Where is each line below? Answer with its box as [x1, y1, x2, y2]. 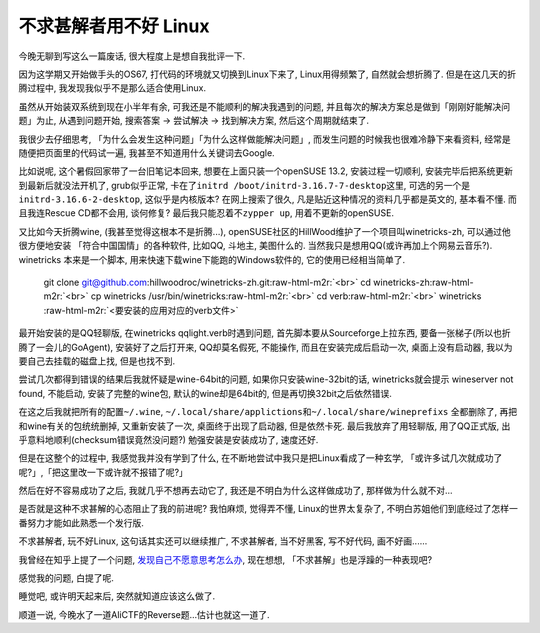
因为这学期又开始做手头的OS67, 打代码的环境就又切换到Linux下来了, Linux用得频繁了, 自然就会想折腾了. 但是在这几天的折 [18, 68, 517, 80]
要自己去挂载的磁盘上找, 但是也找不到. [18, 355, 176, 367]
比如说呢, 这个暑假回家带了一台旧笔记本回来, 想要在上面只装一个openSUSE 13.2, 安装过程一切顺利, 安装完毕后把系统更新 [18, 165, 514, 177]
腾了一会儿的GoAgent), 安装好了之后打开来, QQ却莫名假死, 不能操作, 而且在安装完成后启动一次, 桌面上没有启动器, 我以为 [18, 341, 513, 353]
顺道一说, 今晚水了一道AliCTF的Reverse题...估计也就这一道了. [18, 608, 270, 620]
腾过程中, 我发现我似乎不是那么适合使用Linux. [18, 82, 207, 94]
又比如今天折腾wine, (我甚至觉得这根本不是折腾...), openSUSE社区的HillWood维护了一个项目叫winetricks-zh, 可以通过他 [18, 225, 511, 237]
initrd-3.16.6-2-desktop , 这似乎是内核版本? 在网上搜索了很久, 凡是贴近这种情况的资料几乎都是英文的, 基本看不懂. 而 [18, 193, 517, 205]
